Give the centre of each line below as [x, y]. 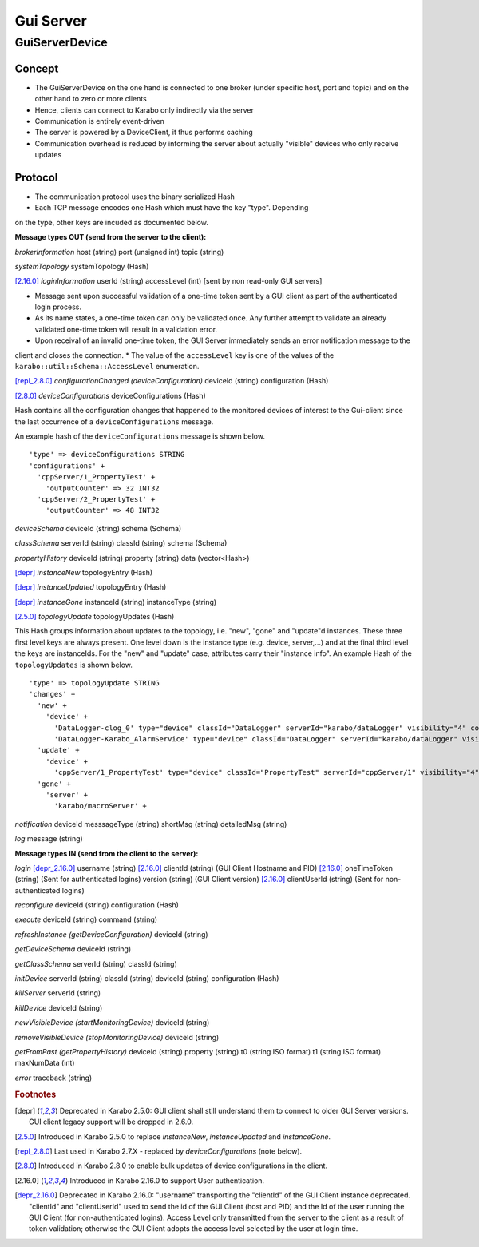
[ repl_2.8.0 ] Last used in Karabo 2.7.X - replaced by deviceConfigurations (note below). [158, 1151]
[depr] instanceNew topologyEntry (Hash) [84, 572]
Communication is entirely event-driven [100, 121]
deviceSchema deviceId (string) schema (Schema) [98, 528]
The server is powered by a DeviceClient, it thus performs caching [144, 133]
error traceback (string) [53, 1078]
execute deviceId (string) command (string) [86, 919]
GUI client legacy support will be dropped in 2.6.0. [111, 1122]
